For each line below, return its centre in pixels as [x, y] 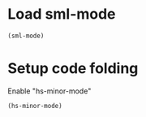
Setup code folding [73, 68]
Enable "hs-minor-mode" [49, 91]
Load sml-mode [62, 14]
